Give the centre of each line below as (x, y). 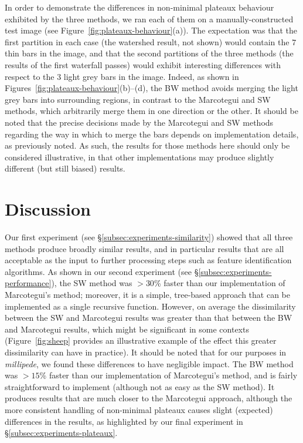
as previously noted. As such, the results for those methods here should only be (147, 145)
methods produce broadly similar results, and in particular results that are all (144, 248)
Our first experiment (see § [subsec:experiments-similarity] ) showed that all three (149, 237)
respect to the (30, 76)
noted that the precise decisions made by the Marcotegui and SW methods (139, 122)
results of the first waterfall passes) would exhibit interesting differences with (143, 64)
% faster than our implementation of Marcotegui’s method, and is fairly (168, 375)
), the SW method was (92, 283)
